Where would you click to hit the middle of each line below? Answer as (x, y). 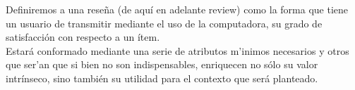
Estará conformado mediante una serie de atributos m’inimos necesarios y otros (177, 50)
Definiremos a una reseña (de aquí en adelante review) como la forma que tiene (177, 9)
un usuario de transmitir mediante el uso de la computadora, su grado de (164, 23)
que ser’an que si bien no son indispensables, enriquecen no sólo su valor (162, 64)
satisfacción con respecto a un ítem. (83, 37)
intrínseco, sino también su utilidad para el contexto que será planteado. (162, 78)
